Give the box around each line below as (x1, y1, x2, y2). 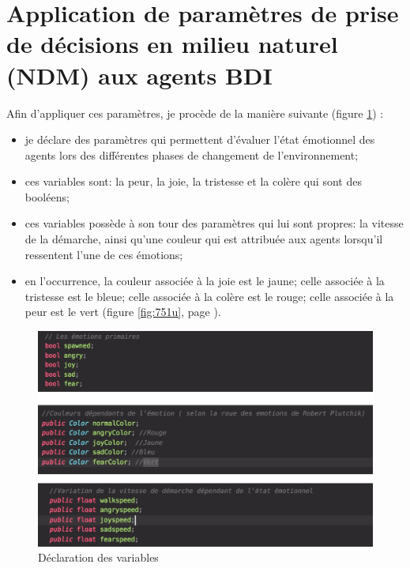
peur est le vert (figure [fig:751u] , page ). (24, 303, 221, 320)
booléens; (24, 188, 70, 205)
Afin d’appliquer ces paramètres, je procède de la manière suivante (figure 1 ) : (6, 104, 384, 121)
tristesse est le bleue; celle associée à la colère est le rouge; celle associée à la (24, 288, 394, 304)
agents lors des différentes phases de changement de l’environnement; (24, 146, 359, 163)
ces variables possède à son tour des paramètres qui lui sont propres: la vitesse (24, 215, 404, 231)
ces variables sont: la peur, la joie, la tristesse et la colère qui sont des (24, 173, 362, 190)
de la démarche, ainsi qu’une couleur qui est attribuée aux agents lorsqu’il (24, 231, 383, 247)
